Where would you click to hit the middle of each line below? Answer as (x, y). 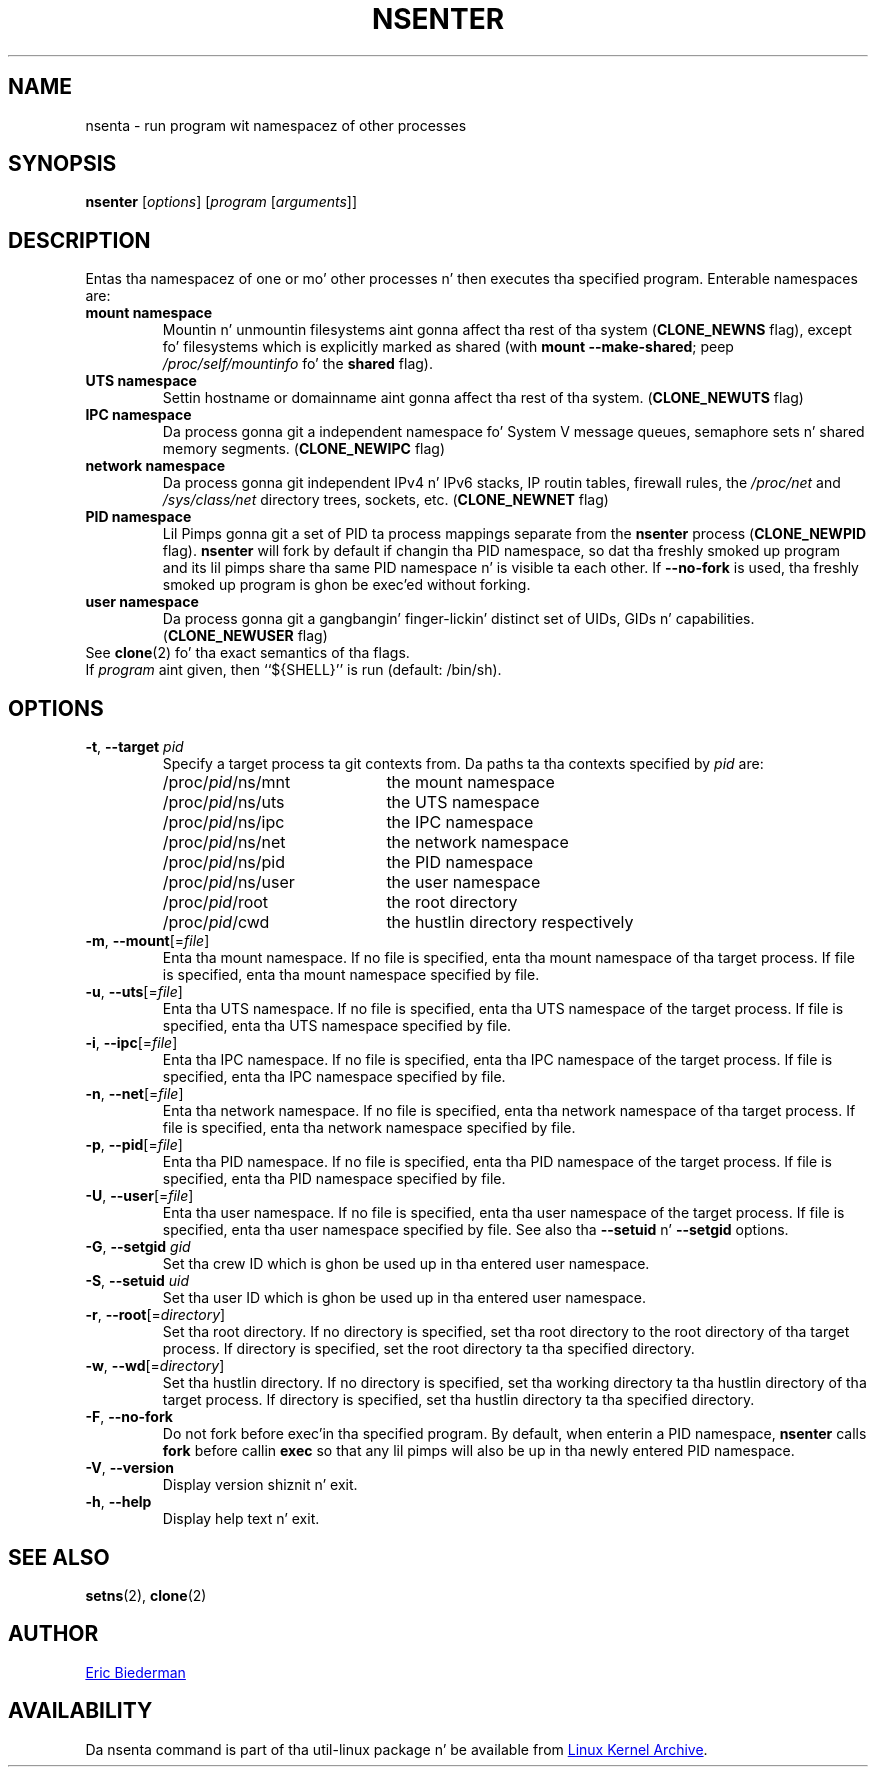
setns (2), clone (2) (146, 1595)
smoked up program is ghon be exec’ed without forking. (346, 585)
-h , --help (118, 1502)
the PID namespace (460, 862)
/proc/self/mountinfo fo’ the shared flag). (297, 364)
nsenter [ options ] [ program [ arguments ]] (221, 202)
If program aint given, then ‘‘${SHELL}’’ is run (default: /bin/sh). (293, 670)
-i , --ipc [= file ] (131, 1043)
